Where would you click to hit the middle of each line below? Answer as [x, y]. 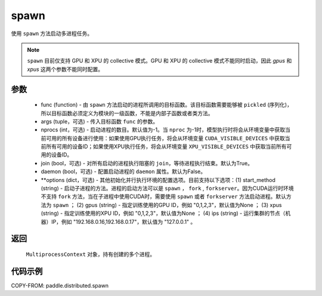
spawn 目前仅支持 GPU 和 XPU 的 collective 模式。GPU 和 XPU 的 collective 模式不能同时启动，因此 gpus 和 [160, 61]
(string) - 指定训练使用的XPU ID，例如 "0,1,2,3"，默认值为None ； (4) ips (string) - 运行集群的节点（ [163, 213]
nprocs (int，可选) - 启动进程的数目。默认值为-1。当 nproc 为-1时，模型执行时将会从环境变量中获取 [163, 130]
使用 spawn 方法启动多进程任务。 [52, 33]
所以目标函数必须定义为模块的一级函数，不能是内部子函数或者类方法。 [127, 113]
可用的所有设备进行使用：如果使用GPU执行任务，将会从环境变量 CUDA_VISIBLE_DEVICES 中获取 [165, 138]
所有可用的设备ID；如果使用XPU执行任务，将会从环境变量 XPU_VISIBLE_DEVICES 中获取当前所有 [166, 147]
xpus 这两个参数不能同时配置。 [65, 69]
